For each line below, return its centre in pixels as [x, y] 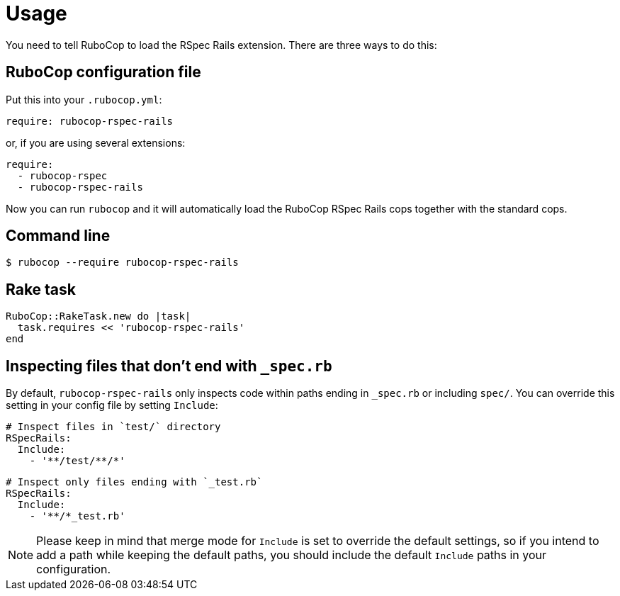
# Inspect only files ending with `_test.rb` [134, 482]
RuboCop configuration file [103, 72]
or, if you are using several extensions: [96, 142]
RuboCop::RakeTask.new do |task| [98, 316]
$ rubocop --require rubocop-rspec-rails [122, 263]
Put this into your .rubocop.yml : [84, 99]
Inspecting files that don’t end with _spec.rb [169, 366]
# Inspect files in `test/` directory [113, 427]
